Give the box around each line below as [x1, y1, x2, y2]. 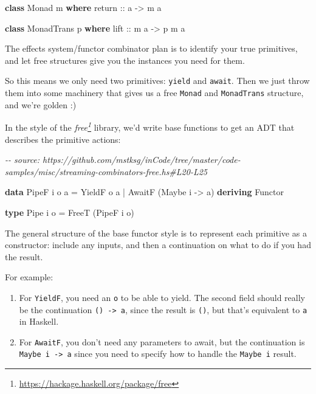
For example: [5, 271, 53, 283]
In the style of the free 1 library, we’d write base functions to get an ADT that [5, 119, 295, 133]
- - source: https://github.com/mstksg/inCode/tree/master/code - [5, 153, 241, 166]
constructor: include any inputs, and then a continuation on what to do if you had [5, 238, 311, 251]
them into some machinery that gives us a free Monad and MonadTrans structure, [5, 86, 304, 99]
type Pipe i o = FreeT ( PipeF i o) [5, 206, 134, 218]
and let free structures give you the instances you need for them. [5, 54, 245, 66]
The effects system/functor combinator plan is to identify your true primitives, [5, 42, 298, 55]
